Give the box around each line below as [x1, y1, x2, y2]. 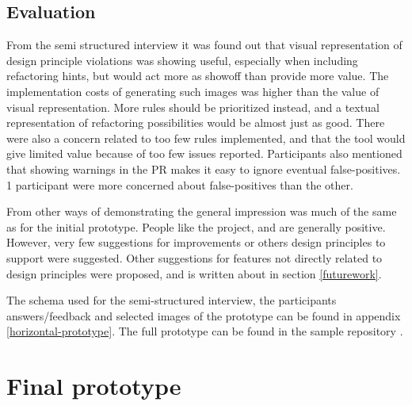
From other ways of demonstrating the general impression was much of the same [6, 203, 397, 220]
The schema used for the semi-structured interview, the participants [6, 292, 337, 308]
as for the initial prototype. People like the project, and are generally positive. [6, 218, 386, 235]
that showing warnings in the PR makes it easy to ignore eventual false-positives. [6, 160, 401, 177]
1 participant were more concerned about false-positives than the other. [6, 176, 353, 193]
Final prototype [6, 370, 181, 402]
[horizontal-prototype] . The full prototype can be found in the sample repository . [6, 323, 403, 339]
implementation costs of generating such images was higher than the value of [6, 82, 380, 99]
